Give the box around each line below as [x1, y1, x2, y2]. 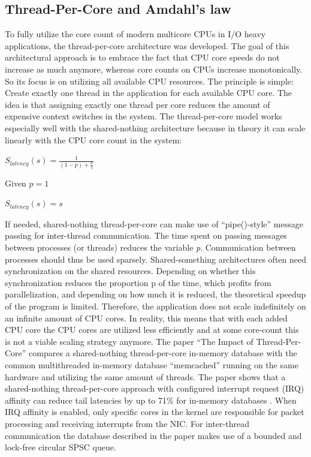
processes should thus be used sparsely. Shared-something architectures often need [5, 252, 307, 265]
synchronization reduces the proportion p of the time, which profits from [5, 276, 271, 288]
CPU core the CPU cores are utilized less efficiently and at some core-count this [5, 323, 299, 336]
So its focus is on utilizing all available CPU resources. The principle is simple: [5, 74, 294, 87]
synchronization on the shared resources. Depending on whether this [5, 264, 256, 277]
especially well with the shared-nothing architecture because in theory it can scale [5, 121, 306, 134]
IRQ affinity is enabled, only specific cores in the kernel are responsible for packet [5, 405, 304, 418]
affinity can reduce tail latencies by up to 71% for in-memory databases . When [5, 393, 297, 406]
